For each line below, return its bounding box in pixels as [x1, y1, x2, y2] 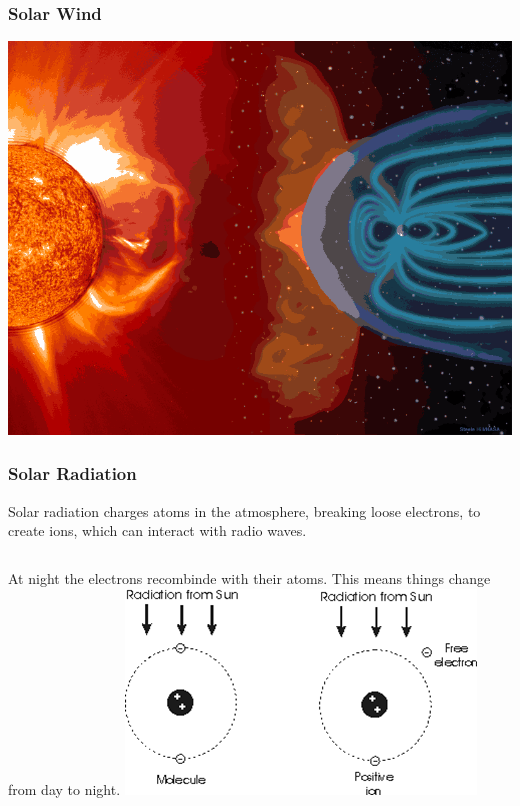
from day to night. [8, 778, 121, 799]
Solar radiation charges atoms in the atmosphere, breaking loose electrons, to [8, 500, 481, 521]
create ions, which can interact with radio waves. [8, 520, 307, 541]
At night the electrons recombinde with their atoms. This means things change [8, 567, 491, 588]
